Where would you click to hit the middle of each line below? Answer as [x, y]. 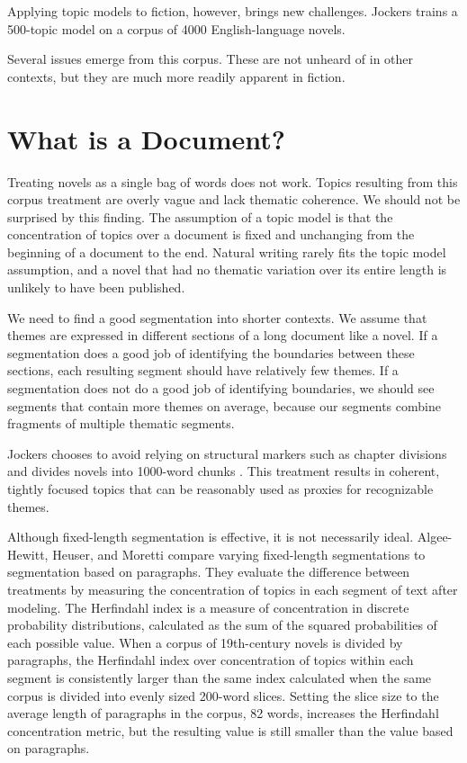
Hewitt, [28, 554]
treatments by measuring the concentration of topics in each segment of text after [233, 589]
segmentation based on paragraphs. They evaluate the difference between [209, 572]
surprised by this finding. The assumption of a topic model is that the [200, 216]
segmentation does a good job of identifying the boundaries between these [211, 352]
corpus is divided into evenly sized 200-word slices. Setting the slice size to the [223, 695]
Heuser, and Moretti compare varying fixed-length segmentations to [239, 554]
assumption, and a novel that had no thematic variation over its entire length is [227, 269]
